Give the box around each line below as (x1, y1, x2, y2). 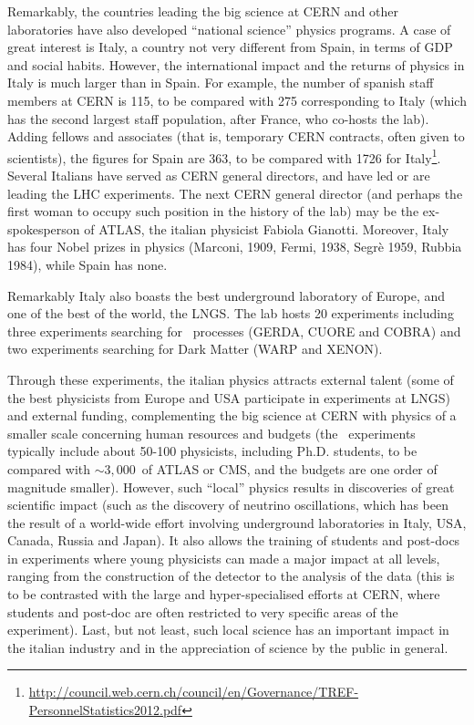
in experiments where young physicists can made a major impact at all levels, (7, 548, 440, 567)
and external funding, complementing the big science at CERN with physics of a (7, 406, 457, 425)
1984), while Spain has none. (7, 254, 168, 274)
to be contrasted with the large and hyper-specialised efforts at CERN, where (7, 585, 440, 604)
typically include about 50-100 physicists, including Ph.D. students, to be (7, 441, 417, 461)
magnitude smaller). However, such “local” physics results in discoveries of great (7, 477, 455, 496)
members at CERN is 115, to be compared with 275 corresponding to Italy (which (7, 90, 467, 109)
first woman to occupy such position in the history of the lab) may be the (7, 202, 419, 221)
